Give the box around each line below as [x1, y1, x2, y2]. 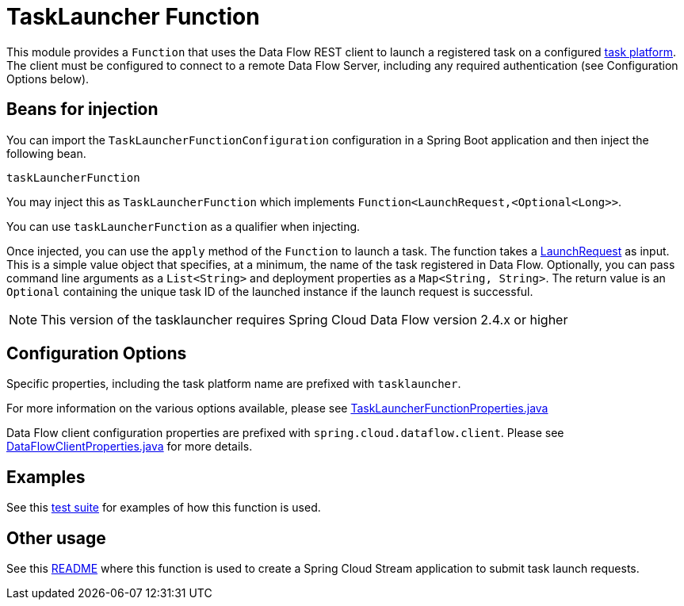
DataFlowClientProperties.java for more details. [6, 439, 253, 454]
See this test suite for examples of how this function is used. [6, 501, 321, 515]
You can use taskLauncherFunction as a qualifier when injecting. [6, 219, 361, 233]
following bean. [6, 146, 86, 160]
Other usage [6, 527, 106, 548]
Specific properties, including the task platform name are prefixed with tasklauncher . [6, 377, 461, 391]
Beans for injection [6, 99, 159, 120]
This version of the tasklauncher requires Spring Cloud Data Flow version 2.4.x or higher [40, 311, 568, 328]
